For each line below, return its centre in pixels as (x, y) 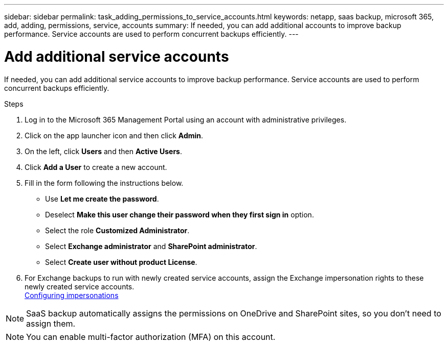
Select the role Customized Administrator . (117, 230)
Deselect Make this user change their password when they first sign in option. (180, 214)
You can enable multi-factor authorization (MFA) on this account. (151, 337)
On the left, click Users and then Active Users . (103, 151)
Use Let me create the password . (102, 199)
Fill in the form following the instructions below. (104, 183)
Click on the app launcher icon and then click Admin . (114, 135)
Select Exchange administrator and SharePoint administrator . (151, 246)
